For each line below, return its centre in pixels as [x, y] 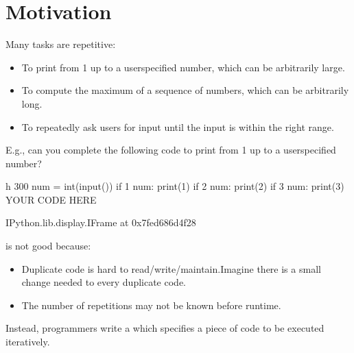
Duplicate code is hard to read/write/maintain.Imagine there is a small [171, 268]
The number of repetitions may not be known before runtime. [151, 305]
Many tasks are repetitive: [61, 44]
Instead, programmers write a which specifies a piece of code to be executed [165, 328]
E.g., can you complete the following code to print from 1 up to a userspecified [171, 150]
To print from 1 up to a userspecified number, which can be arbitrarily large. [183, 67]
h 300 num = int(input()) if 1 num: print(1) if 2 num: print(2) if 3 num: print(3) [175, 186]
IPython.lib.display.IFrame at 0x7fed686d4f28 [101, 222]
